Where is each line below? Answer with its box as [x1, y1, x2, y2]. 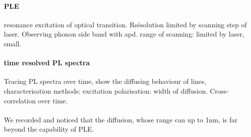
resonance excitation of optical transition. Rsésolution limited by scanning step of [4, 19, 247, 29]
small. [4, 38, 21, 48]
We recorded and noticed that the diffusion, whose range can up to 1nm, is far [4, 114, 238, 124]
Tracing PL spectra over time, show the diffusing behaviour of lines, [4, 76, 206, 86]
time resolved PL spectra [4, 58, 90, 68]
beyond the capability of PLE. [4, 124, 94, 134]
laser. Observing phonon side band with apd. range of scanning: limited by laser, [4, 29, 245, 39]
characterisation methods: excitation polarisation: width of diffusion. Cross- [4, 85, 229, 96]
